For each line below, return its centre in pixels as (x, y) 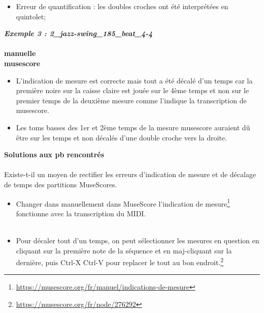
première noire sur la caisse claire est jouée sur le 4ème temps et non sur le (133, 90)
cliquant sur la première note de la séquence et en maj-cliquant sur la (124, 250)
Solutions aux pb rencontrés (54, 154)
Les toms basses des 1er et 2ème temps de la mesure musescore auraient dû (133, 127)
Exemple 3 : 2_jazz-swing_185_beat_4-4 (78, 33)
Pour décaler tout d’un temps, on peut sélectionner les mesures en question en (138, 240)
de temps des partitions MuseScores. (61, 184)
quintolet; (31, 16)
